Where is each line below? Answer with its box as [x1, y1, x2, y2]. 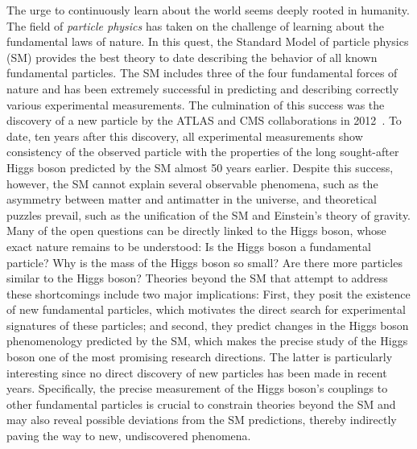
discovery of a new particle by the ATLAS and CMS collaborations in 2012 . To [6, 112, 402, 129]
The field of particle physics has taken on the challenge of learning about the [6, 17, 385, 34]
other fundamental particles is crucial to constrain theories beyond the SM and [6, 395, 396, 412]
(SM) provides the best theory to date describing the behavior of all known [6, 48, 378, 65]
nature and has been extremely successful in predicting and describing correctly [6, 80, 399, 97]
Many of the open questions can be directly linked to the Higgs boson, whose [6, 222, 386, 239]
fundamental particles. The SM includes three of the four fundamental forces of [6, 64, 398, 81]
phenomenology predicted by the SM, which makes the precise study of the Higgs [6, 332, 408, 349]
